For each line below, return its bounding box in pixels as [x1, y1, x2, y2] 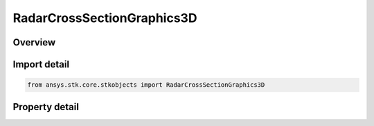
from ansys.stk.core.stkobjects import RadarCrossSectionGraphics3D [27, 81, 265, 89]
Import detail [12, 59, 69, 70]
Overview [12, 36, 56, 48]
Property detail [12, 101, 80, 113]
